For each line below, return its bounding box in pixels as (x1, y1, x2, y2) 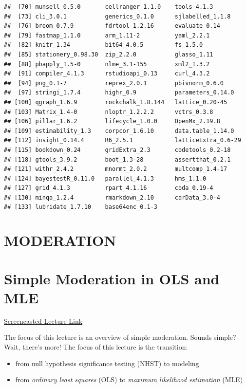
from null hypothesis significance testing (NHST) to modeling (15, 358, 199, 368)
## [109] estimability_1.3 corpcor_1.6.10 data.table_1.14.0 (4, 127, 234, 134)
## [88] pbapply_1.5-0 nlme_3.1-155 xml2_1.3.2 (4, 60, 210, 68)
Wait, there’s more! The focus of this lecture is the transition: (4, 341, 188, 351)
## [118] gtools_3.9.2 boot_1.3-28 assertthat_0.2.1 (4, 156, 231, 163)
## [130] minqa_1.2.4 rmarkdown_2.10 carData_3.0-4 (4, 194, 220, 201)
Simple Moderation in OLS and (4, 268, 220, 288)
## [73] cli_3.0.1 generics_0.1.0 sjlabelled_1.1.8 (4, 13, 231, 20)
